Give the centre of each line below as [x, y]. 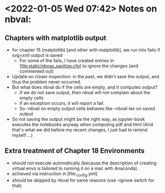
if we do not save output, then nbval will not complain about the [85, 92]
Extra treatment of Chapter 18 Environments [75, 151]
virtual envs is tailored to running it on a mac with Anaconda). [75, 168]
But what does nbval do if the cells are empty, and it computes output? [85, 87]
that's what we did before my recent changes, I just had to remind [80, 130]
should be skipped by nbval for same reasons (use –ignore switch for [83, 180]
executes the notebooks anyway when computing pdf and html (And [82, 124]
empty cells [31, 98]
